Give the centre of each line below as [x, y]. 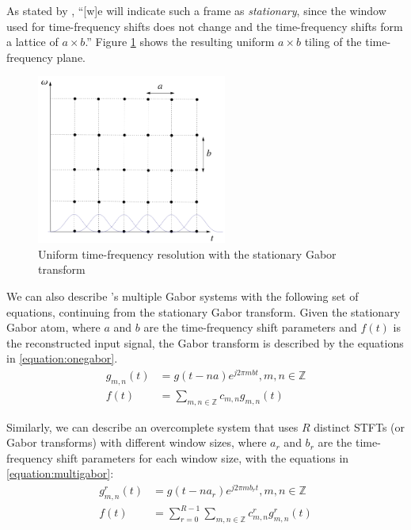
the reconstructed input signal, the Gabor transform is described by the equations [205, 342]
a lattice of [32, 42]
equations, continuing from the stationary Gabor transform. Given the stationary [204, 311]
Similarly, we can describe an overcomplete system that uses [152, 426]
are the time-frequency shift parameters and [250, 327]
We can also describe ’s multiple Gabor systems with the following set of [183, 296]
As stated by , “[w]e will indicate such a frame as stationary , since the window [196, 10]
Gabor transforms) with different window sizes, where [137, 442]
